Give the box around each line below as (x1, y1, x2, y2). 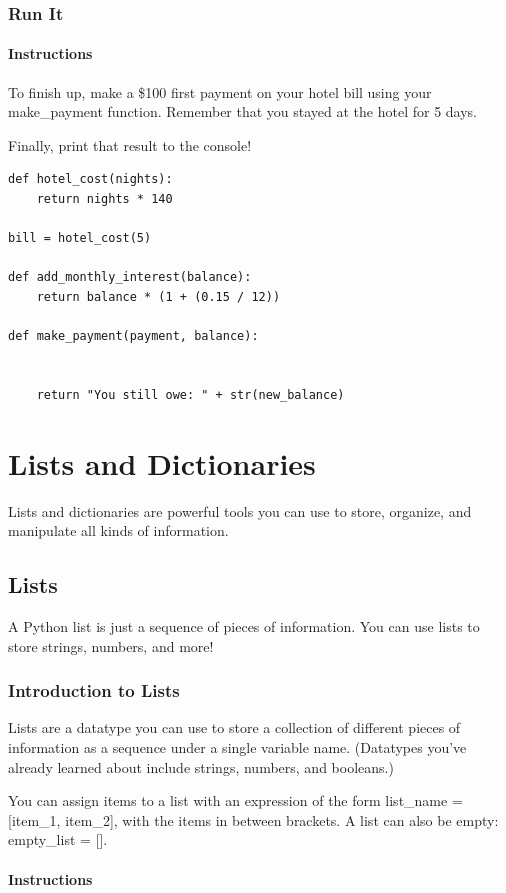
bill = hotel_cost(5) (8, 231, 152, 246)
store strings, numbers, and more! (8, 635, 214, 656)
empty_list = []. (8, 829, 108, 850)
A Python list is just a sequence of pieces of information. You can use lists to (8, 616, 480, 637)
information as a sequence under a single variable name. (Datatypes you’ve (8, 737, 467, 758)
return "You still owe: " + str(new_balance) (36, 387, 345, 402)
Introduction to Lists (8, 678, 180, 703)
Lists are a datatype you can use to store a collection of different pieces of (8, 717, 461, 738)
